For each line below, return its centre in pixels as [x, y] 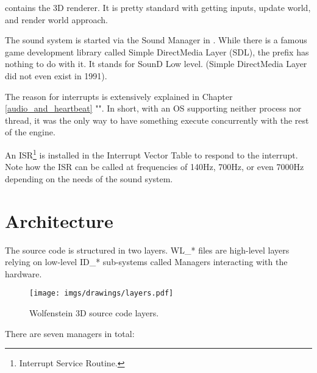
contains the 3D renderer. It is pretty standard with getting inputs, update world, [158, 7]
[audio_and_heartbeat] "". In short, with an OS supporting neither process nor [153, 108]
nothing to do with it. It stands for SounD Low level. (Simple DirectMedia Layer [156, 64]
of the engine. [30, 132]
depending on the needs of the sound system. [89, 178]
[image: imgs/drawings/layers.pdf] [102, 293]
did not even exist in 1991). [56, 75]
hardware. [23, 273]
